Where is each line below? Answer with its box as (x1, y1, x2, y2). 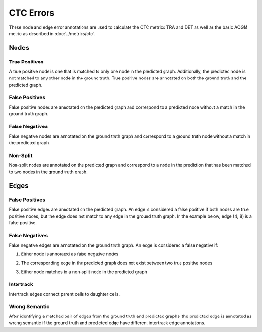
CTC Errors (9, 7, 55, 18)
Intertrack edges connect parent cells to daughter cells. (9, 291, 120, 297)
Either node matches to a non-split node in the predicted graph (21, 269, 147, 275)
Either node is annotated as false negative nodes (21, 251, 119, 257)
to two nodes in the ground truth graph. (9, 169, 88, 174)
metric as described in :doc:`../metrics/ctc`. (9, 31, 96, 36)
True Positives (9, 58, 44, 65)
